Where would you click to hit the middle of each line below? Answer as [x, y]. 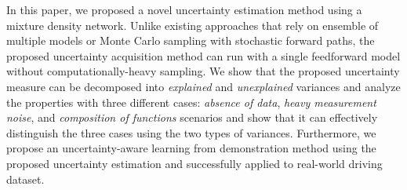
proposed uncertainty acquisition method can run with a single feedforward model [203, 55]
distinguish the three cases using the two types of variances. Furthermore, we [191, 132]
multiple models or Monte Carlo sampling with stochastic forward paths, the [191, 40]
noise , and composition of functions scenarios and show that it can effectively [192, 117]
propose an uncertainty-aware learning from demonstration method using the [191, 148]
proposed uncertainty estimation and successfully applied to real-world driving [194, 163]
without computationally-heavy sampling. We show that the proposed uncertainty [203, 71]
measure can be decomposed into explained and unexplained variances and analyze [203, 86]
